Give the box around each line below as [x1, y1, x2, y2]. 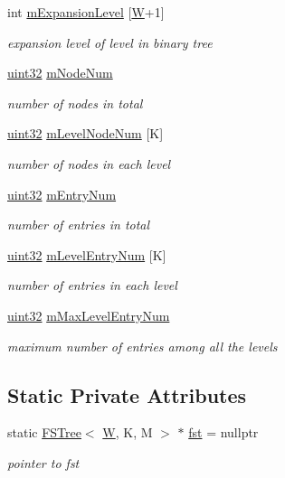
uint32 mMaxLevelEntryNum [7, 305, 170, 324]
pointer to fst [7, 453, 80, 472]
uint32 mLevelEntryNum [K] [7, 245, 166, 264]
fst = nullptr [188, 423, 259, 442]
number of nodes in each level [7, 154, 171, 173]
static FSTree [7, 423, 81, 442]
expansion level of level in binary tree [7, 33, 213, 52]
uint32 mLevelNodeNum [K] [7, 124, 164, 143]
